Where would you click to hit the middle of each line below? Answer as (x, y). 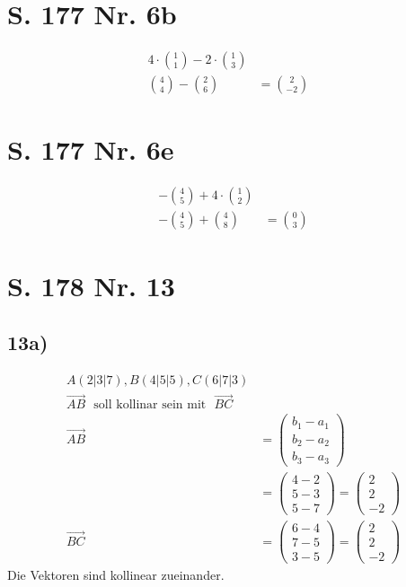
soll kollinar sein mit (150, 405)
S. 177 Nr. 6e (91, 149)
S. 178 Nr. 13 (91, 285)
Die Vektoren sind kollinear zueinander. (116, 575)
